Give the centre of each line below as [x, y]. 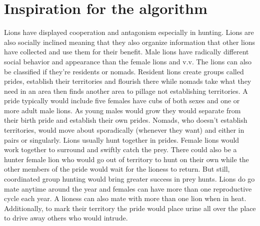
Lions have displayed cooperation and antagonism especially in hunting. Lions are [129, 32]
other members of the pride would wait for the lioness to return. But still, [117, 169]
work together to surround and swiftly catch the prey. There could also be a [120, 149]
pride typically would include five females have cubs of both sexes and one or [122, 101]
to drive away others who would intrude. [66, 218]
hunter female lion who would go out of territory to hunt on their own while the [126, 159]
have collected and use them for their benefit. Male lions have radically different [126, 52]
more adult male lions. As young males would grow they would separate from [122, 110]
